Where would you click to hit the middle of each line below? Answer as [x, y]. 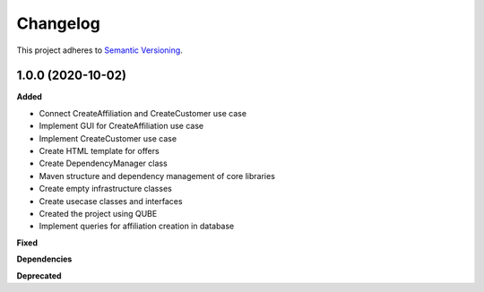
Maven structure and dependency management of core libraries [157, 176]
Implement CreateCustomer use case [108, 138]
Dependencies [44, 259]
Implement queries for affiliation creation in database [137, 226]
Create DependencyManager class [103, 163]
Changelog [58, 23]
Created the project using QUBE [98, 213]
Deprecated [39, 275]
